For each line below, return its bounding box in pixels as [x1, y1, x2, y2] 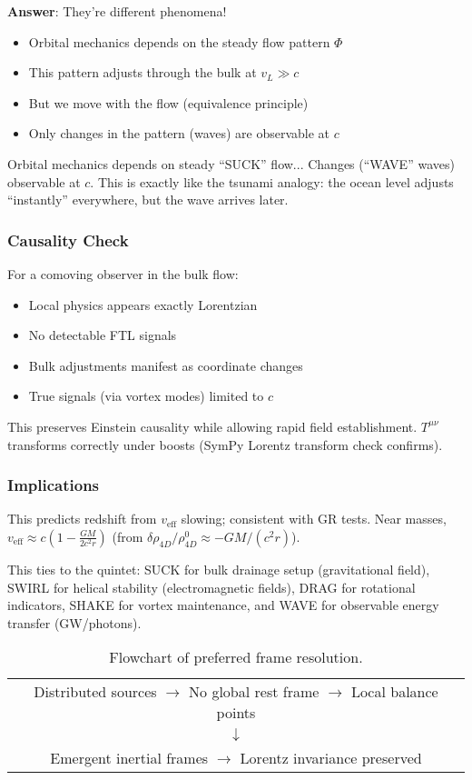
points [216, 702, 256, 724]
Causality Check [7, 228, 129, 251]
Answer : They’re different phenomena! [7, 2, 227, 20]
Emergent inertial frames [50, 747, 209, 769]
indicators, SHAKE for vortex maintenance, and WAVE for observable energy [7, 595, 439, 615]
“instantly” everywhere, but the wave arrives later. [7, 190, 289, 209]
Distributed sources [34, 681, 157, 703]
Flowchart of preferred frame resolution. [109, 646, 363, 668]
